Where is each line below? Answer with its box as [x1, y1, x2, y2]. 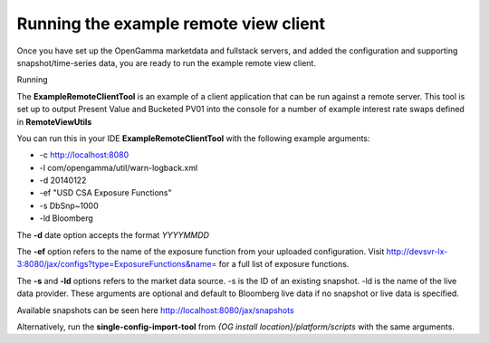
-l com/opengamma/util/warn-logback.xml [39, 162, 198, 173]
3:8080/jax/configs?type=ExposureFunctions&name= [16, 259, 217, 270]
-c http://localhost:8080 [39, 149, 129, 160]
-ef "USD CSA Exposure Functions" [39, 187, 172, 198]
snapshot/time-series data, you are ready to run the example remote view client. [16, 57, 317, 68]
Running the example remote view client [16, 14, 326, 33]
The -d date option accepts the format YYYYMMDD [16, 229, 210, 240]
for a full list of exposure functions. [218, 259, 350, 270]
